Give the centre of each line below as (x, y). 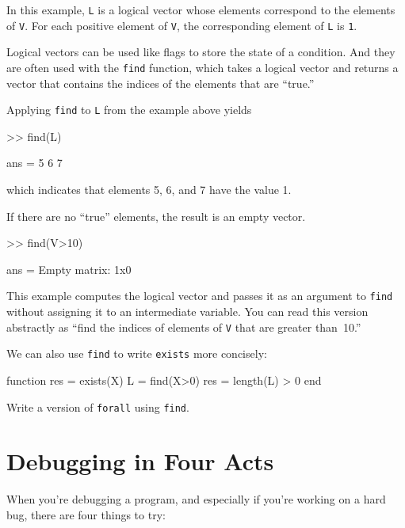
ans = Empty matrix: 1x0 (69, 269)
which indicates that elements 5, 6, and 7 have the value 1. (149, 189)
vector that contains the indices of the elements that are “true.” (160, 83)
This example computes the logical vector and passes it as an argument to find (200, 296)
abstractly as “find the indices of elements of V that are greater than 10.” (184, 327)
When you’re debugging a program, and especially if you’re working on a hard (196, 499)
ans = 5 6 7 (34, 163)
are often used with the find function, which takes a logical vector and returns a (202, 67)
